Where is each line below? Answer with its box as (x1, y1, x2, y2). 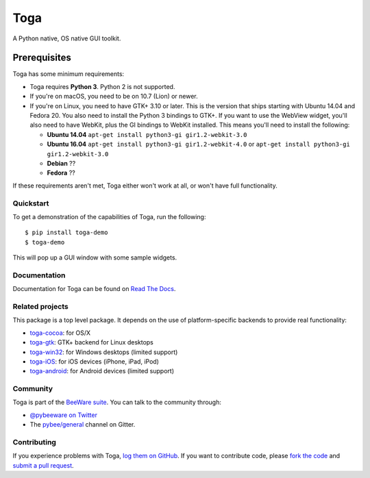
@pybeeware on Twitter (29, 411, 97, 419)
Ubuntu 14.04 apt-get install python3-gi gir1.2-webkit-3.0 (47, 130, 247, 138)
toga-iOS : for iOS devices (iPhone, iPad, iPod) (29, 357, 159, 366)
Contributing (12, 437, 56, 446)
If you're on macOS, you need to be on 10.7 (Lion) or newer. (29, 92, 198, 101)
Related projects (12, 301, 69, 311)
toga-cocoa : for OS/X (29, 329, 91, 337)
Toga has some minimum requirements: (12, 70, 125, 78)
